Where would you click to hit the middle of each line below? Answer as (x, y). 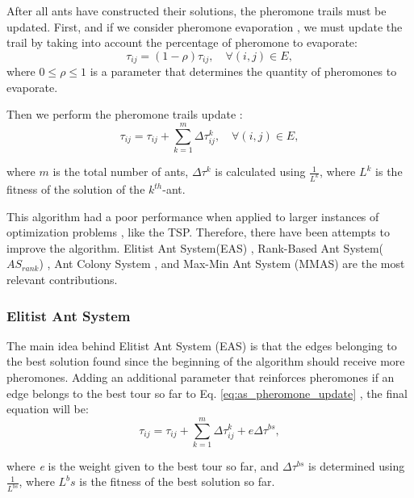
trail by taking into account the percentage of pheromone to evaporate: (182, 42)
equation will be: (48, 409)
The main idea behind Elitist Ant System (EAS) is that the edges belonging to (202, 345)
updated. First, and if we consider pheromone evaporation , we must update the (205, 26)
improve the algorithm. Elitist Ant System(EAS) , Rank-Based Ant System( (195, 247)
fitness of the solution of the (76, 189)
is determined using (357, 465)
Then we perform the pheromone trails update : (125, 114)
